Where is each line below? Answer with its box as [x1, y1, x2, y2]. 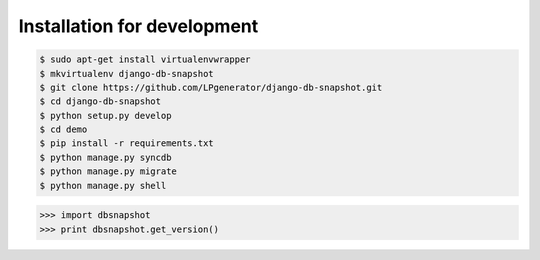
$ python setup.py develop [39, 110, 172, 121]
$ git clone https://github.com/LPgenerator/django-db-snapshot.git [39, 81, 383, 93]
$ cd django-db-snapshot [39, 96, 162, 107]
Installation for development [18, 15, 259, 37]
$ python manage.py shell [39, 180, 167, 191]
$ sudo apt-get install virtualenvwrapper [39, 54, 251, 65]
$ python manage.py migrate [39, 166, 177, 177]
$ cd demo [39, 124, 88, 135]
